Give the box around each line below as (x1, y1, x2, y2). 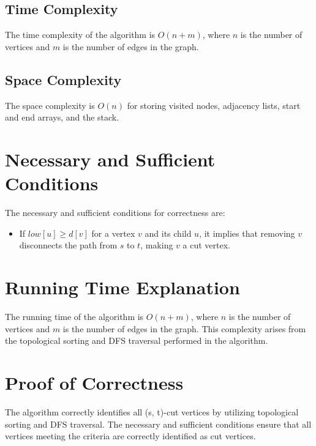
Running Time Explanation (5, 275, 240, 300)
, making (140, 239, 173, 251)
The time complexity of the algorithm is (5, 28, 156, 41)
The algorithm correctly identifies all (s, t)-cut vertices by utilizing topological (5, 405, 299, 418)
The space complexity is (5, 98, 95, 111)
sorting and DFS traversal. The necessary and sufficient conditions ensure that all (5, 417, 312, 430)
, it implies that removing (199, 226, 295, 239)
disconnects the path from (19, 239, 118, 251)
